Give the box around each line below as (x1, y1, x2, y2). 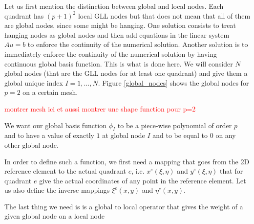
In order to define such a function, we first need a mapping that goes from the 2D (4, 156, 250, 166)
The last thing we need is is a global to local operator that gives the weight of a (4, 201, 243, 211)
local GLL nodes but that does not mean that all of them (78, 10, 251, 21)
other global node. (4, 139, 59, 150)
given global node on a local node (4, 211, 105, 221)
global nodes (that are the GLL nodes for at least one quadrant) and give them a (4, 68, 248, 78)
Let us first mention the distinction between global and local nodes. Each (4, 1, 224, 11)
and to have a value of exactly (4, 130, 94, 140)
